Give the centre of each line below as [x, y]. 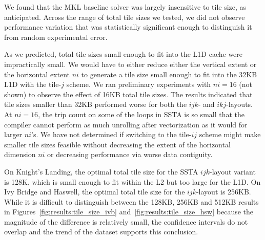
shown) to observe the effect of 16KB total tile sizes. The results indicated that [128, 94]
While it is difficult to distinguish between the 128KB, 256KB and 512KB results [131, 201]
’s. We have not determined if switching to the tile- [111, 134]
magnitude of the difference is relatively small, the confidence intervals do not [126, 221]
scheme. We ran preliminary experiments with [139, 84]
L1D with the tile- [33, 84]
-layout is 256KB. [223, 192]
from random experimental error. [56, 37]
